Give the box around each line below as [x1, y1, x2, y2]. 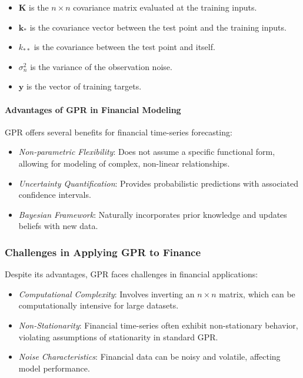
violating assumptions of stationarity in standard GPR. [18, 330, 218, 343]
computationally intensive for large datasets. [18, 299, 179, 311]
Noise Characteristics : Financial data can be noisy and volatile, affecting [18, 350, 281, 363]
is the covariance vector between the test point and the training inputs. [29, 21, 287, 33]
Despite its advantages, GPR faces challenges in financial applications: [5, 268, 258, 280]
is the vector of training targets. [26, 80, 142, 92]
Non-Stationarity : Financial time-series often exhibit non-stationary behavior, [18, 319, 298, 331]
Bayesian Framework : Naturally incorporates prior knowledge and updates [18, 208, 287, 220]
